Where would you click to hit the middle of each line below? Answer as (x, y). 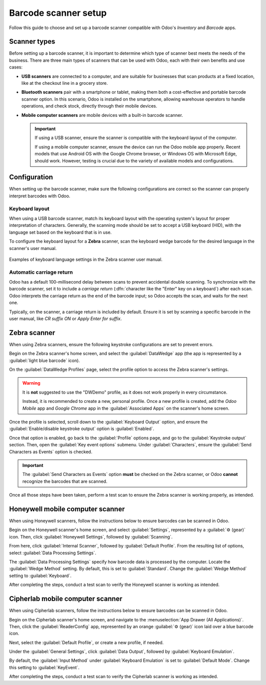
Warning (31, 383)
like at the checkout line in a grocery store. (65, 83)
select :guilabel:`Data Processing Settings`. (53, 553)
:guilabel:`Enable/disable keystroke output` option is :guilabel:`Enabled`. (82, 429)
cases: (16, 67)
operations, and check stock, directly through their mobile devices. (89, 106)
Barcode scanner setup (58, 13)
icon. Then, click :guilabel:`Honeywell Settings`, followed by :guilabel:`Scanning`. (91, 537)
